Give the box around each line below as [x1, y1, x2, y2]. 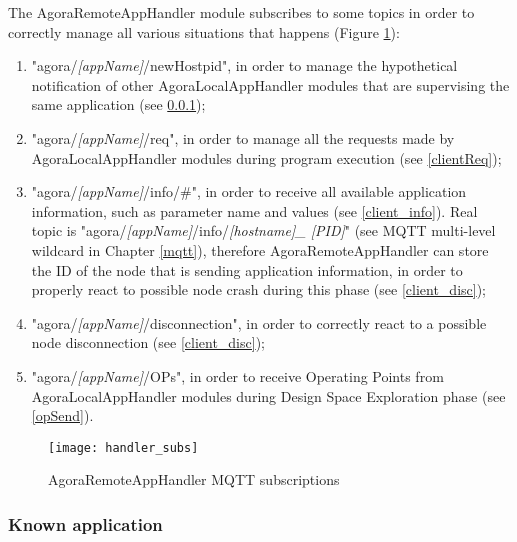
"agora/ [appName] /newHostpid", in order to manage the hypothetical [31, 55, 458, 76]
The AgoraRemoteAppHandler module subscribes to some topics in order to [8, 2, 475, 22]
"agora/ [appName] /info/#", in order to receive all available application [31, 181, 467, 202]
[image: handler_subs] [48, 440, 199, 455]
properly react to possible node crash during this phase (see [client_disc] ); [31, 279, 486, 300]
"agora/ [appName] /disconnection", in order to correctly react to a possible [31, 312, 487, 333]
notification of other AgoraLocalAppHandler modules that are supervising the [31, 74, 510, 95]
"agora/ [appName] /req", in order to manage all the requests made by [31, 127, 455, 148]
